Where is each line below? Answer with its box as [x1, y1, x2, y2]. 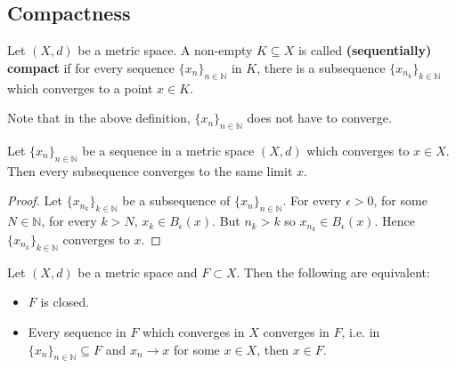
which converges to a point [7, 78, 153, 97]
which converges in [142, 323, 245, 341]
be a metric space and [77, 262, 198, 281]
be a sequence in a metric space [82, 140, 255, 159]
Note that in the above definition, [7, 108, 191, 127]
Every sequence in [28, 323, 126, 341]
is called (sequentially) [297, 41, 432, 60]
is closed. [40, 292, 90, 311]
